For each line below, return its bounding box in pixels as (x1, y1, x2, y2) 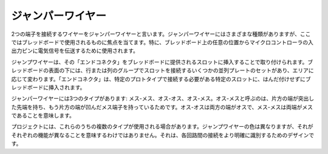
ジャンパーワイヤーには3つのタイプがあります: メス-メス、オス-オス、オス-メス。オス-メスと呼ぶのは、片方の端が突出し (11, 95, 315, 102)
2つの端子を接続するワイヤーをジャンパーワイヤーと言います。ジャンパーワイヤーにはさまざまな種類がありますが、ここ (11, 30, 311, 38)
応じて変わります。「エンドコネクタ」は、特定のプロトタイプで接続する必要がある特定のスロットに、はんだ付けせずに (11, 75, 306, 82)
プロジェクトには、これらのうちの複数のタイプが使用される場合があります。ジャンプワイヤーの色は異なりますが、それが (11, 123, 313, 130)
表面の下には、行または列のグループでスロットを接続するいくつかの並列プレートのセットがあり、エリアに (48, 67, 314, 74)
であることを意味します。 (11, 112, 75, 119)
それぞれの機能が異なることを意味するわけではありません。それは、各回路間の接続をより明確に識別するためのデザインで (11, 131, 315, 139)
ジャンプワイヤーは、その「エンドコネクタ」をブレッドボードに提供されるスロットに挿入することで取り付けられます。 (11, 58, 308, 65)
